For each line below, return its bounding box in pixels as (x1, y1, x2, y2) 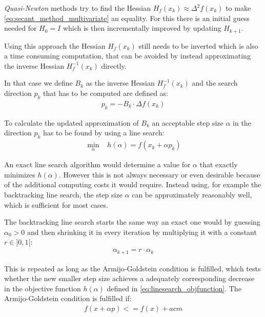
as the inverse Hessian (86, 77, 155, 88)
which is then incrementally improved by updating (63, 23, 221, 33)
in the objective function (4, 283, 81, 293)
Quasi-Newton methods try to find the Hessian (4, 3, 151, 13)
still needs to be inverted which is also (138, 40, 258, 51)
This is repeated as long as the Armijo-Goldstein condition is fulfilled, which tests (4, 263, 261, 273)
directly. (101, 60, 127, 71)
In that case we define (4, 77, 73, 88)
